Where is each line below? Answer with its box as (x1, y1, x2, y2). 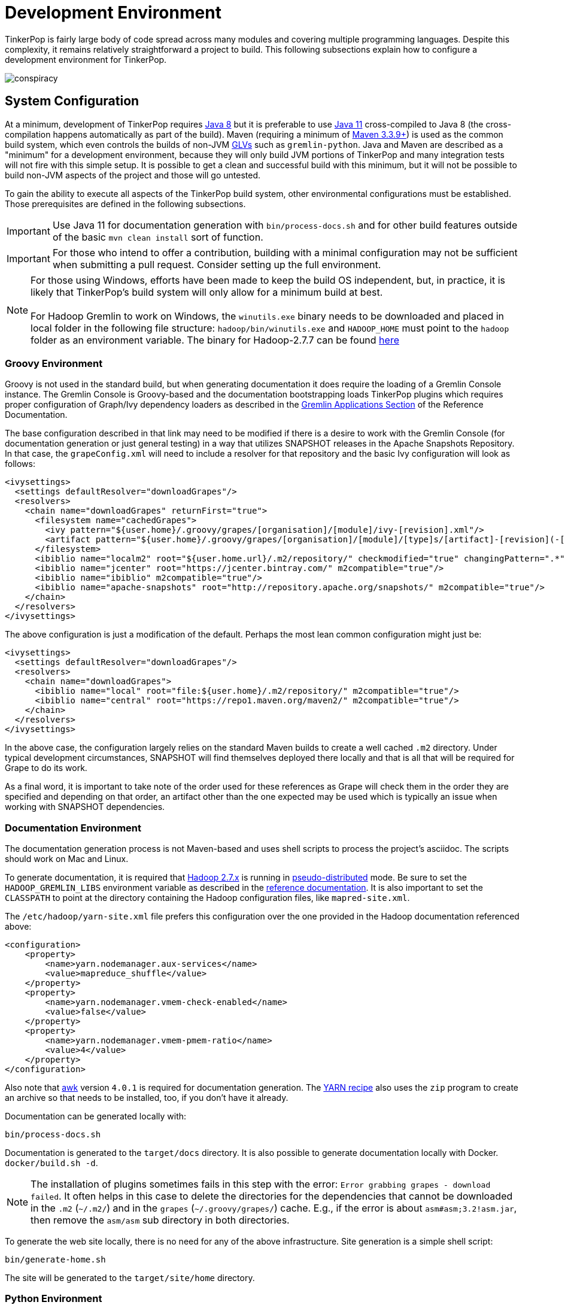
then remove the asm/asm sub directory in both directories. (31, 1214, 290, 1227)
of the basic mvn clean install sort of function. (52, 230, 263, 243)
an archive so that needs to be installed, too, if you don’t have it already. (5, 1092, 288, 1103)
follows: (5, 459, 35, 469)
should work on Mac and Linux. (5, 854, 129, 864)
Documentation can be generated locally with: (5, 1111, 187, 1122)
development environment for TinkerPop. (5, 54, 167, 65)
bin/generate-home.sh (5, 1255, 106, 1265)
